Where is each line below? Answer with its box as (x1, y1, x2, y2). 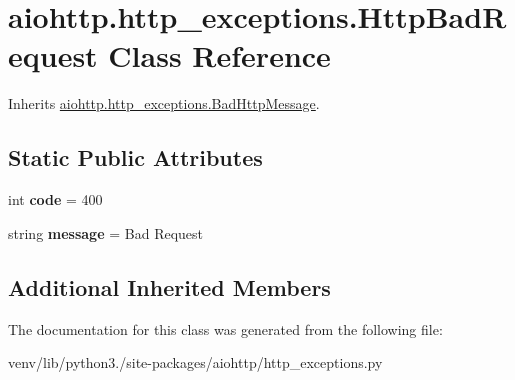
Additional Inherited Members (8, 271, 331, 302)
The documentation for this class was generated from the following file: (8, 318, 443, 339)
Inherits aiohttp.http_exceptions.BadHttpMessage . (8, 93, 320, 114)
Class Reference (108, 35, 331, 76)
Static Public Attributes (8, 142, 263, 173)
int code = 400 (8, 189, 103, 210)
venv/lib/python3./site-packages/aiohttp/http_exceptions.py (8, 352, 383, 373)
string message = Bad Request (8, 222, 204, 243)
